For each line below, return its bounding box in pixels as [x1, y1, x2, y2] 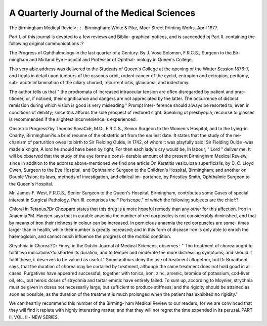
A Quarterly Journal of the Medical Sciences [9, 7, 195, 18]
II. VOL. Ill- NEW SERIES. [9, 314, 59, 320]
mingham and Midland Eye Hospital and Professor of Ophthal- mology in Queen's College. [9, 57, 193, 63]
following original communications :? [9, 41, 84, 47]
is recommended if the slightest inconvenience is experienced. [9, 116, 137, 122]
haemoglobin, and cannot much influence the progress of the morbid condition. [9, 233, 172, 239]
